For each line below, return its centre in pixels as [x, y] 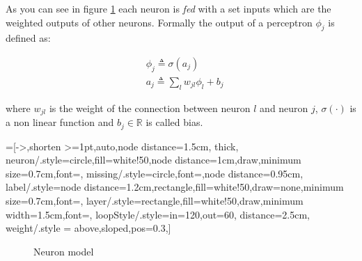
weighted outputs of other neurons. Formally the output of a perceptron [159, 22]
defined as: [28, 38]
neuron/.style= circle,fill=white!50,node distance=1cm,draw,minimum [154, 160]
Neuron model [64, 251]
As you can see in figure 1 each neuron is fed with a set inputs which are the [168, 8]
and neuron [284, 108]
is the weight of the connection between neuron [150, 108]
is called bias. [174, 122]
